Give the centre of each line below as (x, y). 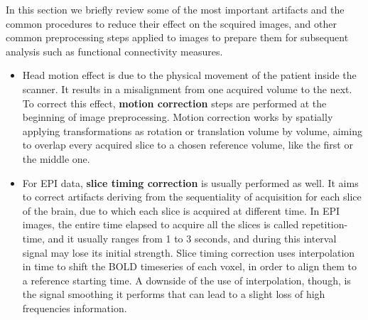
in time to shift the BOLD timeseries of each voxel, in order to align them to (190, 266)
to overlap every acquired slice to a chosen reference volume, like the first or (188, 145)
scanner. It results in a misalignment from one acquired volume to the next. (187, 89)
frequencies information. (75, 308)
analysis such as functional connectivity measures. (114, 51)
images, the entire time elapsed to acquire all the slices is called (161, 224)
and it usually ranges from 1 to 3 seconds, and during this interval (192, 238)
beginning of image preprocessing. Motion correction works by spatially (178, 117)
